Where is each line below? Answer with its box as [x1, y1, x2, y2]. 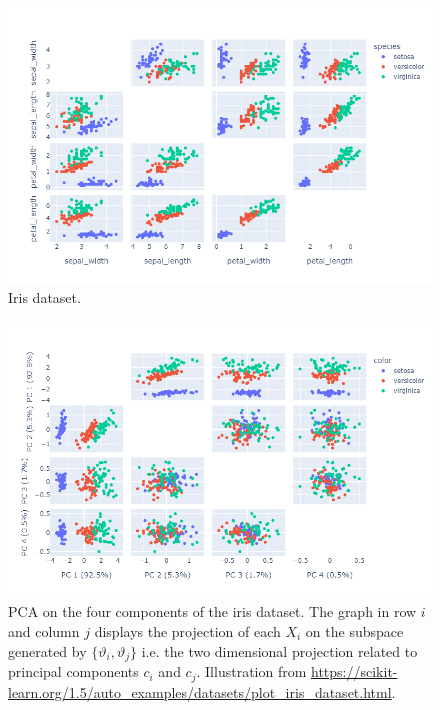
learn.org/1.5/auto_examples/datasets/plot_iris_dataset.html [8, 681, 392, 702]
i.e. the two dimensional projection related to [141, 640, 418, 661]
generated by [8, 640, 87, 661]
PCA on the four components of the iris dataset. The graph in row [8, 601, 417, 622]
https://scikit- [311, 661, 398, 682]
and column [8, 621, 80, 642]
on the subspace [305, 621, 404, 642]
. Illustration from [196, 661, 307, 682]
